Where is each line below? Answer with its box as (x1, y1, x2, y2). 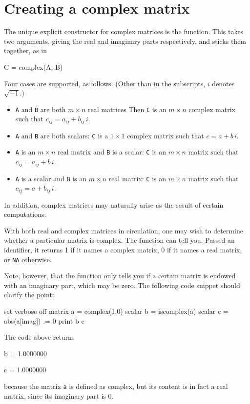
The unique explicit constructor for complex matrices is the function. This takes (4, 26, 244, 37)
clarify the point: (4, 289, 54, 300)
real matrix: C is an (108, 173, 167, 183)
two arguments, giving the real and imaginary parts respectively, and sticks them (4, 36, 247, 46)
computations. (4, 209, 46, 219)
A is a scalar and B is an (15, 173, 87, 183)
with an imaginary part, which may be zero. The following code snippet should (4, 280, 240, 290)
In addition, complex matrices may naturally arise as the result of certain (4, 199, 224, 210)
